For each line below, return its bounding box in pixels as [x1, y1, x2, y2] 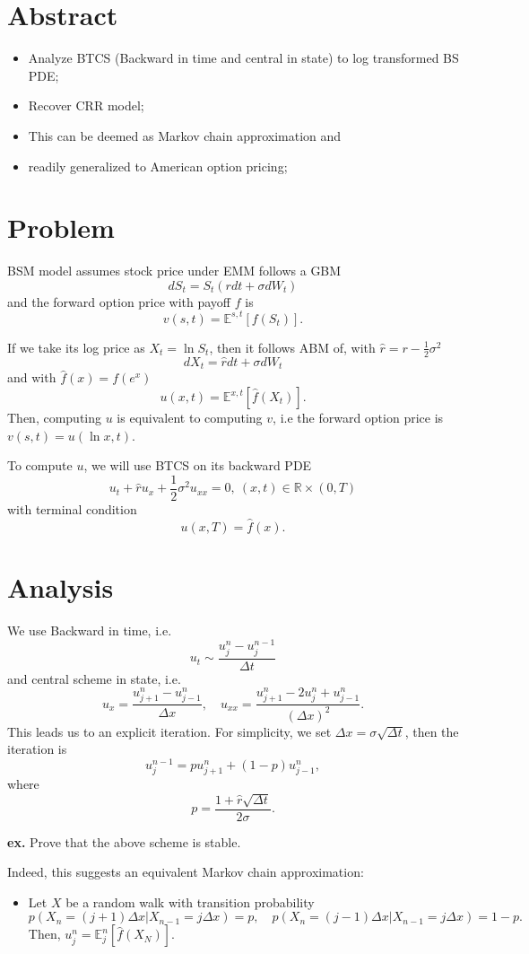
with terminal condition [7, 499, 137, 518]
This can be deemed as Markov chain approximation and [28, 126, 342, 144]
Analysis [7, 568, 114, 605]
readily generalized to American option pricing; [28, 156, 288, 175]
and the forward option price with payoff [7, 292, 231, 311]
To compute [7, 456, 73, 475]
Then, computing [7, 408, 102, 426]
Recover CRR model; [28, 96, 144, 115]
